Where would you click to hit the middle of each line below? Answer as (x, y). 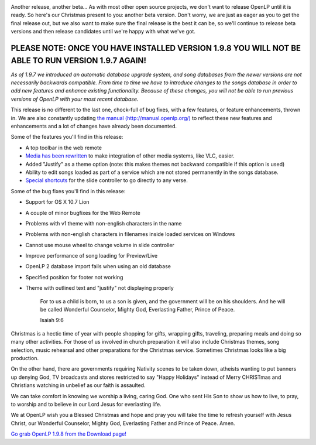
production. (25, 358)
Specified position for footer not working (74, 277)
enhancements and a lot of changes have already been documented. (94, 126)
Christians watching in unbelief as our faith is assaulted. (78, 385)
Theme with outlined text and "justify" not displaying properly (99, 288)
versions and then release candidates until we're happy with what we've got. (103, 32)
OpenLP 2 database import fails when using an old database (98, 266)
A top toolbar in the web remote (64, 148)
